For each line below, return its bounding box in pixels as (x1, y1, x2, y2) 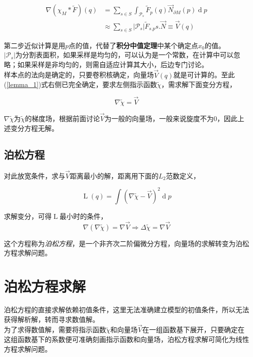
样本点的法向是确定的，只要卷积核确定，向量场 (4, 70, 154, 80)
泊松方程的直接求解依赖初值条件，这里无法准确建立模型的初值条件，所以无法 (4, 304, 249, 314)
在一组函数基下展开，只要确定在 (142, 324, 245, 335)
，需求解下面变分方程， (161, 79, 236, 89)
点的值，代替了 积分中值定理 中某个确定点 (69, 40, 199, 50)
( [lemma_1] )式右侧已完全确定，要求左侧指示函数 (4, 79, 157, 89)
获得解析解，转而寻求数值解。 (4, 314, 99, 324)
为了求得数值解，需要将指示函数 (4, 324, 106, 335)
